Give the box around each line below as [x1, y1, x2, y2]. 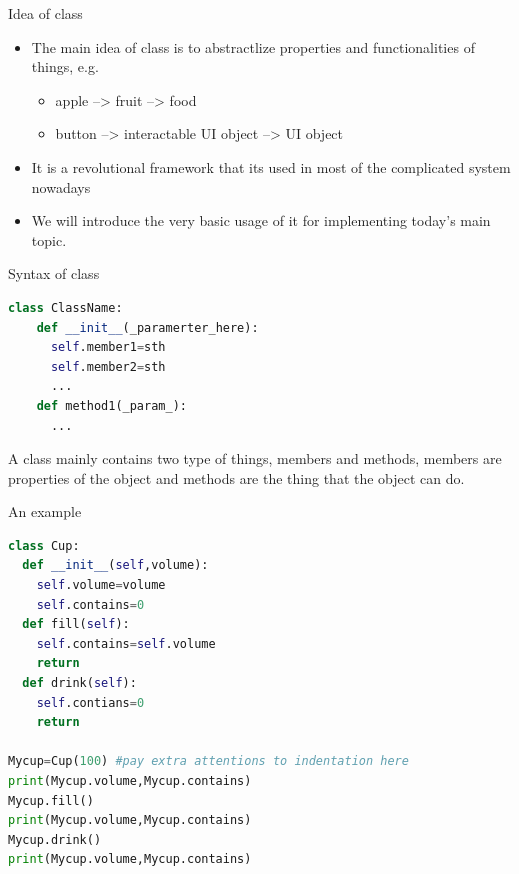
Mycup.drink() [8, 832, 102, 847]
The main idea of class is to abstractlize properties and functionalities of [31, 36, 475, 57]
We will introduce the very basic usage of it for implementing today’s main [31, 210, 491, 231]
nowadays [31, 176, 91, 197]
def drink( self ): [22, 676, 137, 691]
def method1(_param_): [36, 398, 187, 413]
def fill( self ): [22, 617, 130, 632]
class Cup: [8, 538, 80, 553]
